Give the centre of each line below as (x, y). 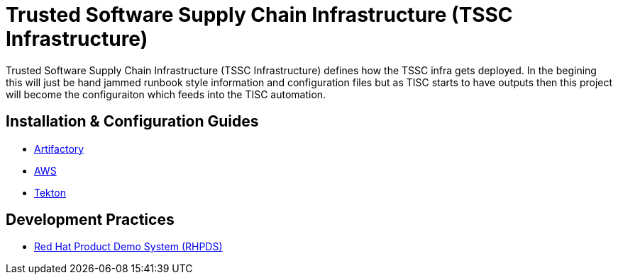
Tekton (50, 192)
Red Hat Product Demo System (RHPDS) (128, 247)
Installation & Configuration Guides (132, 122)
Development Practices (90, 220)
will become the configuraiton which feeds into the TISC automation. (166, 94)
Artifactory (59, 148)
